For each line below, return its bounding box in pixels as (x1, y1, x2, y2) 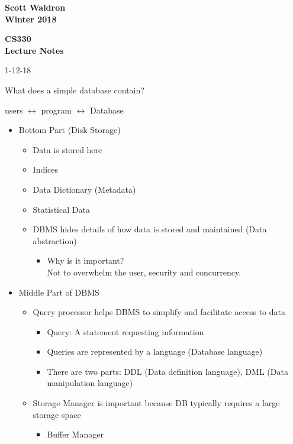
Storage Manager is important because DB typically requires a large (33, 397, 280, 409)
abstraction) (33, 234, 77, 247)
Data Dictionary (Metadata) (33, 183, 136, 195)
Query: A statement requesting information (47, 325, 204, 338)
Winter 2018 (5, 12, 57, 25)
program (41, 103, 72, 116)
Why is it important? (47, 254, 124, 267)
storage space (33, 408, 81, 420)
